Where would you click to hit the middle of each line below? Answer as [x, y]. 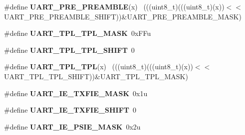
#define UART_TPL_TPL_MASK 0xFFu [78, 33]
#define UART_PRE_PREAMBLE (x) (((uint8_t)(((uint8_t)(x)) [114, 6]
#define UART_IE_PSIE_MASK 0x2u [72, 126]
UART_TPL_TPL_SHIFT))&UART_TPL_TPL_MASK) [96, 76]
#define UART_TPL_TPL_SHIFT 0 [69, 50]
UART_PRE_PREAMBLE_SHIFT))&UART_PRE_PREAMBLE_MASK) [123, 16]
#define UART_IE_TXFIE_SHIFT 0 [70, 110]
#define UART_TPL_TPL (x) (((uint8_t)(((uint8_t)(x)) [99, 67]
